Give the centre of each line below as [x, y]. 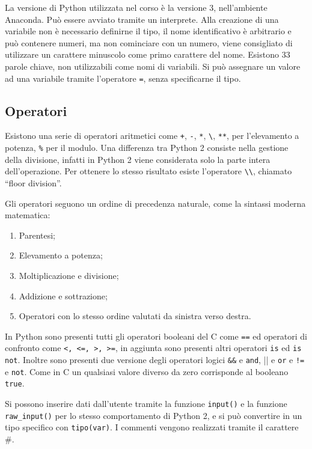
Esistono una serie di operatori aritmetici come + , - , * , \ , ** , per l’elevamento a [152, 136]
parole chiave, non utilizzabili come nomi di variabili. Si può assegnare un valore [153, 66]
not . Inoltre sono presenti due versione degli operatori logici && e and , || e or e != [155, 360]
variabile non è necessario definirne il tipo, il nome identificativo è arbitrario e [148, 31]
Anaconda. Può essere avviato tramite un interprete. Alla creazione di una [142, 19]
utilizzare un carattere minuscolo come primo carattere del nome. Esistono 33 [148, 54]
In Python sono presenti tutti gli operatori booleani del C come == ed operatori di [156, 336]
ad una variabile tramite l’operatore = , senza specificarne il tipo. [123, 78]
